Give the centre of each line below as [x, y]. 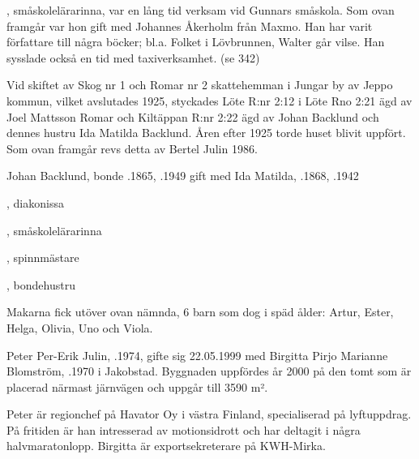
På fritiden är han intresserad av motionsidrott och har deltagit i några [184, 429]
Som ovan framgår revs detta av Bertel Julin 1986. [132, 148]
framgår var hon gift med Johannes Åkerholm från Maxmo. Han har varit [190, 26]
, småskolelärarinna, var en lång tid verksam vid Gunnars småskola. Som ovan [201, 10]
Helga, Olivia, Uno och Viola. [80, 327]
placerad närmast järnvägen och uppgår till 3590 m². [137, 386]
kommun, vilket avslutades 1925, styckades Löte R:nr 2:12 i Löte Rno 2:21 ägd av [209, 100]
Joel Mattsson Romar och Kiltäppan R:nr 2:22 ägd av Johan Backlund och [193, 116]
